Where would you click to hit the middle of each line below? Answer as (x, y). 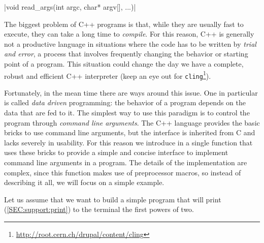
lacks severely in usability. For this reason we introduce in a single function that (128, 142)
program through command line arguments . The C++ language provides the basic (132, 122)
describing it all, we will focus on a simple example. (84, 182)
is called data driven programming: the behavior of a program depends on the (125, 102)
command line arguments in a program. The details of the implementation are (126, 162)
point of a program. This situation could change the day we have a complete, (124, 63)
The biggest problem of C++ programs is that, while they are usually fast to (124, 24)
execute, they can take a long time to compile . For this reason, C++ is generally (129, 34)
